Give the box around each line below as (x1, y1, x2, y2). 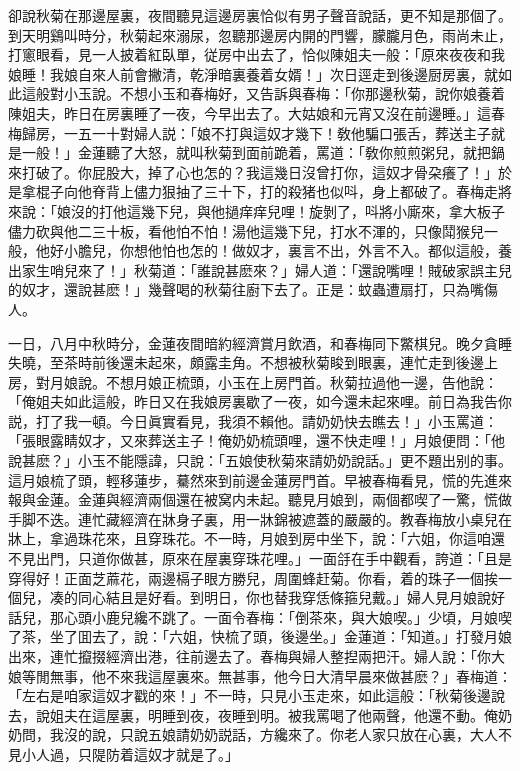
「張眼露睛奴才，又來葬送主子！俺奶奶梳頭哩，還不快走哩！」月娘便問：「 (8, 430, 491, 451)
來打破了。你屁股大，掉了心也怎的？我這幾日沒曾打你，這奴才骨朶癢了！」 (8, 161, 498, 182)
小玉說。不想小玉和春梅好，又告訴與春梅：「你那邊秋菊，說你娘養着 (63, 83, 505, 104)
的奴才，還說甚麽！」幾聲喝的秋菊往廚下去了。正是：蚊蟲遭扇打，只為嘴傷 (8, 279, 498, 300)
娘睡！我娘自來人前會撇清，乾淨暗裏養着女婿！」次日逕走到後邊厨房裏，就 (8, 63, 498, 84)
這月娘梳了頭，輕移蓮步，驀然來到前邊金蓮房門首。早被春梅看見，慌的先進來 (8, 469, 512, 490)
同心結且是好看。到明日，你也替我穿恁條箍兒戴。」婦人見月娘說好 (77, 587, 505, 608)
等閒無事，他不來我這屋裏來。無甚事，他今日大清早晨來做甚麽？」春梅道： (21, 665, 512, 686)
